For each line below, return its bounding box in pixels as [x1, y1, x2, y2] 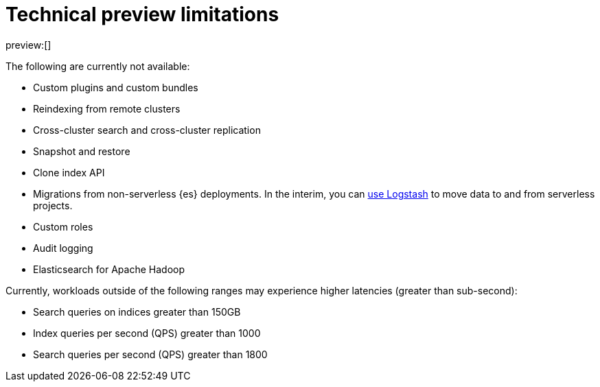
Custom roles [33, 220, 93, 233]
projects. [33, 199, 73, 211]
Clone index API [33, 166, 105, 178]
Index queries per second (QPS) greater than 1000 [33, 327, 261, 339]
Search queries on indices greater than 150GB [33, 305, 241, 318]
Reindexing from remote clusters [33, 102, 181, 115]
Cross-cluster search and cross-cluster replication [33, 124, 261, 136]
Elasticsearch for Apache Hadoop [33, 263, 185, 275]
